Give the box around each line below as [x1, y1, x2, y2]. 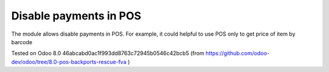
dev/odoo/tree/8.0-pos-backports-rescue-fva [11, 58, 127, 65]
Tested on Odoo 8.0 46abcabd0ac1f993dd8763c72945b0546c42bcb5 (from [11, 50, 205, 57]
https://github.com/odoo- [205, 50, 270, 57]
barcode [11, 38, 33, 45]
